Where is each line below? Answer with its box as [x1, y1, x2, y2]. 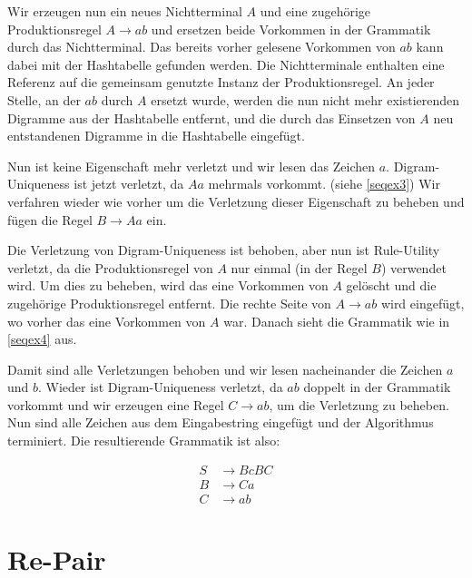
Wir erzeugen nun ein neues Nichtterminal [7, 2, 242, 20]
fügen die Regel [7, 210, 93, 229]
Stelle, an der [7, 90, 81, 109]
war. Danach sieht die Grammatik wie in [223, 311, 450, 330]
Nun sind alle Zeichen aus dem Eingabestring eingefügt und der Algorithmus [7, 413, 434, 432]
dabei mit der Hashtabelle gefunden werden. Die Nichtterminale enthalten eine [7, 54, 445, 73]
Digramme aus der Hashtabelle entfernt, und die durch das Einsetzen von [7, 108, 416, 127]
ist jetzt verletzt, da [74, 174, 184, 193]
